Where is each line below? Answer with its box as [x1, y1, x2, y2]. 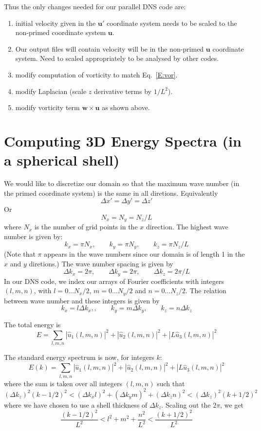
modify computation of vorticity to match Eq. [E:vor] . [15, 69, 178, 79]
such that [157, 378, 185, 388]
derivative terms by [93, 86, 151, 96]
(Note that [4, 248, 36, 259]
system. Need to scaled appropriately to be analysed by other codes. [15, 53, 219, 63]
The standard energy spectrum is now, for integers [4, 352, 154, 362]
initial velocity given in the [15, 18, 96, 28]
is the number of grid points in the [34, 222, 138, 232]
